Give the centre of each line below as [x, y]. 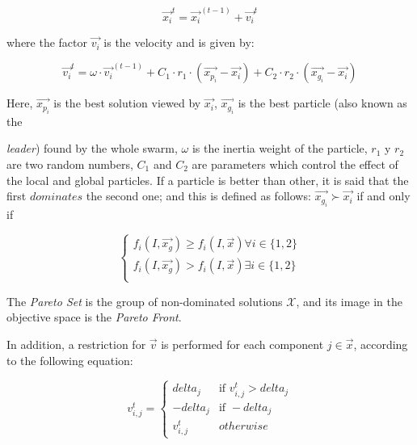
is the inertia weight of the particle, [280, 148]
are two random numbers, [70, 164]
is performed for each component [242, 344]
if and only [383, 196]
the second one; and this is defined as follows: [198, 196]
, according [381, 344]
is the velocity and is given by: [179, 42]
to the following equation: [70, 360]
